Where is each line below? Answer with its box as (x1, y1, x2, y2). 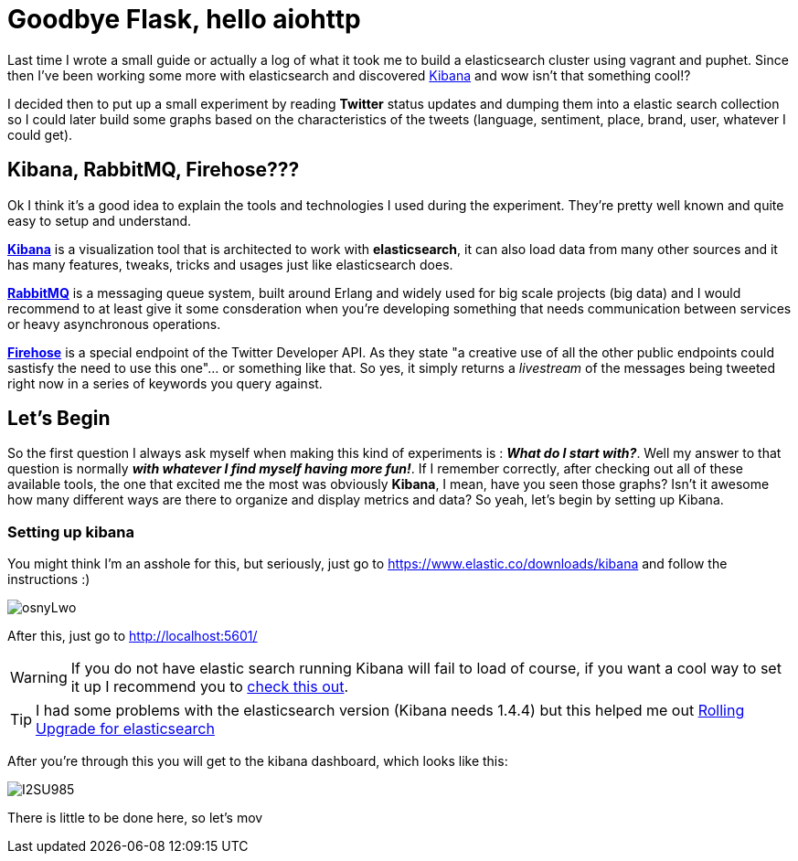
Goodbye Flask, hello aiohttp (7, 4, 361, 35)
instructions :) (7, 571, 90, 588)
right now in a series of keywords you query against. (7, 375, 323, 391)
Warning (10, 668, 68, 687)
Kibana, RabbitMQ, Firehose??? (7, 158, 300, 182)
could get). (7, 126, 73, 143)
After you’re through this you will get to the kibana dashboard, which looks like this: (7, 753, 508, 770)
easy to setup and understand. (7, 212, 192, 229)
